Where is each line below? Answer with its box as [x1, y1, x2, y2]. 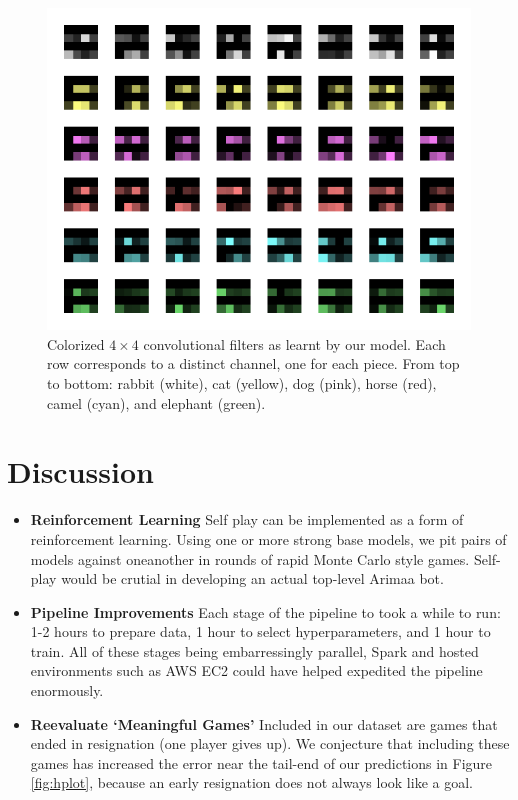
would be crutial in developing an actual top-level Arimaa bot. [61, 568, 444, 589]
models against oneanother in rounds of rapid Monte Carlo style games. [30, 548, 470, 569]
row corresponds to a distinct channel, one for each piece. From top [47, 353, 460, 374]
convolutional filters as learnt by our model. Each [143, 333, 446, 354]
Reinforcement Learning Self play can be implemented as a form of [30, 509, 464, 530]
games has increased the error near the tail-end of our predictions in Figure [30, 752, 493, 773]
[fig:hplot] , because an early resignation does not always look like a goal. [30, 772, 473, 793]
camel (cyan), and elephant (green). [47, 392, 266, 413]
